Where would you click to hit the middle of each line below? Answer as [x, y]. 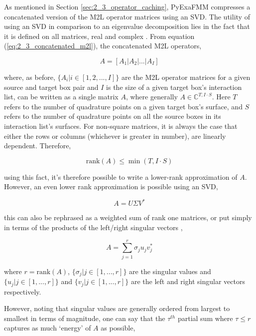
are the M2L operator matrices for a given [186, 77]
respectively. [23, 291]
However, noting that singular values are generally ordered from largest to [117, 308]
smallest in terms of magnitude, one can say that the [85, 318]
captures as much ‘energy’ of [48, 328]
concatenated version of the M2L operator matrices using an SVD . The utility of [127, 16]
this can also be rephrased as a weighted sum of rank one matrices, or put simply [128, 217]
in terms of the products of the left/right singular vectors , [93, 227]
